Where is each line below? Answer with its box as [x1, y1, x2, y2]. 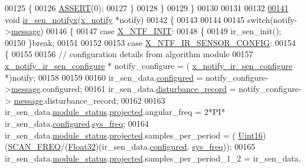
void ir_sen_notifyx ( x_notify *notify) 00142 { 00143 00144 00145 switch [5, 13, 271, 25]
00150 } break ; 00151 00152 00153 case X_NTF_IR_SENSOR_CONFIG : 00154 [5, 36, 296, 48]
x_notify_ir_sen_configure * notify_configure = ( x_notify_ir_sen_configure [5, 59, 292, 71]
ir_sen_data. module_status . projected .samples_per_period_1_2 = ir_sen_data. [5, 151, 301, 164]
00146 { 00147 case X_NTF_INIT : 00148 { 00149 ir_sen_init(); [46, 25, 281, 37]
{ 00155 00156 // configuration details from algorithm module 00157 [5, 48, 253, 60]
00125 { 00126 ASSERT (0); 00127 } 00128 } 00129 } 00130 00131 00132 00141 [5, 2, 289, 14]
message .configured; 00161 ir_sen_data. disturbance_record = [11, 83, 236, 95]
